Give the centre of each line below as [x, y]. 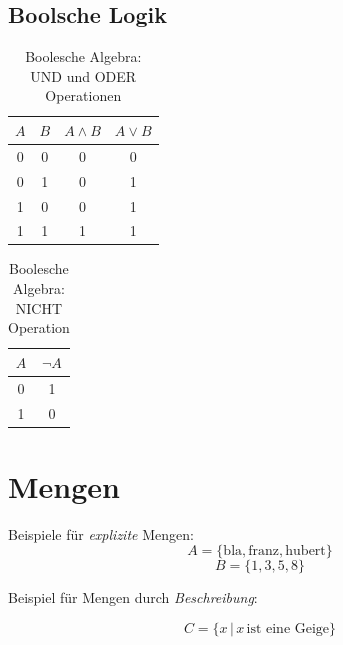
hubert [305, 551]
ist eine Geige [288, 628]
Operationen [83, 95]
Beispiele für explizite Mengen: [101, 533]
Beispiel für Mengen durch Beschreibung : [133, 597]
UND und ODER [83, 75]
